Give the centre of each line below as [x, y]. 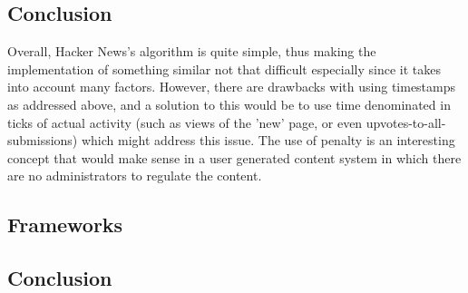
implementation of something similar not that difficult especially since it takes [224, 68]
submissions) [43, 140]
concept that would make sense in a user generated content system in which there [234, 157]
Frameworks [65, 225]
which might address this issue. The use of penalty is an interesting [268, 140]
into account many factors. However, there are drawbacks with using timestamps [232, 87]
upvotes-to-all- [406, 122]
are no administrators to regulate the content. [135, 176]
